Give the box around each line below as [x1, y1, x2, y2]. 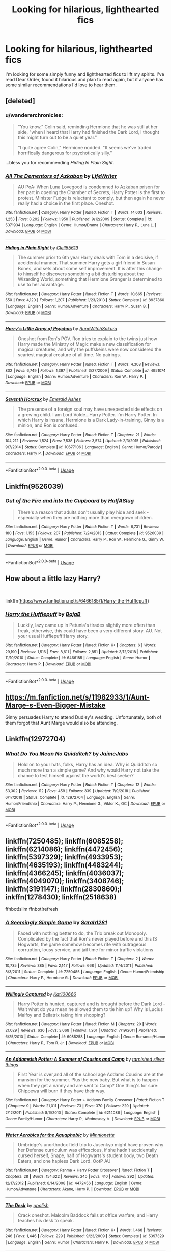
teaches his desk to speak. [17, 1217, 74, 1223]
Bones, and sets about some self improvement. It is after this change [17, 265, 162, 271]
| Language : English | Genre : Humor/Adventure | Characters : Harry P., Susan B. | [5, 304, 150, 309]
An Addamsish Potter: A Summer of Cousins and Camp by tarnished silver [5, 1056, 165, 1062]
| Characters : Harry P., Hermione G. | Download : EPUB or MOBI [5, 975, 119, 981]
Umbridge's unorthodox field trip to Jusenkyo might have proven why [17, 1142, 164, 1148]
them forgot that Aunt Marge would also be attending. [5, 720, 118, 726]
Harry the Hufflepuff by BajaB [5, 610, 81, 617]
